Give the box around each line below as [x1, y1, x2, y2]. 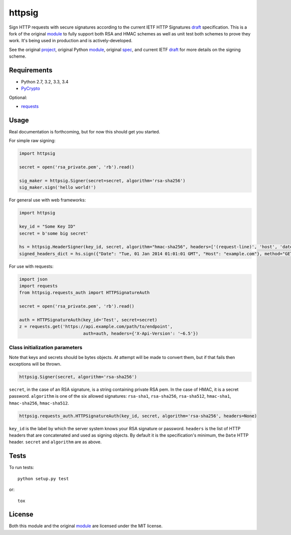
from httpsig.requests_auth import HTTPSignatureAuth [19, 290, 150, 295]
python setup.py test [17, 476, 69, 481]
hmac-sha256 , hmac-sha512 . [9, 400, 69, 406]
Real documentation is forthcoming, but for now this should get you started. [9, 129, 160, 135]
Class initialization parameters [9, 344, 82, 351]
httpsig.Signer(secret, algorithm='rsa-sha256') [19, 374, 137, 379]
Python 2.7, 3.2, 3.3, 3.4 [21, 79, 69, 85]
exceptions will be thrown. [9, 361, 62, 367]
